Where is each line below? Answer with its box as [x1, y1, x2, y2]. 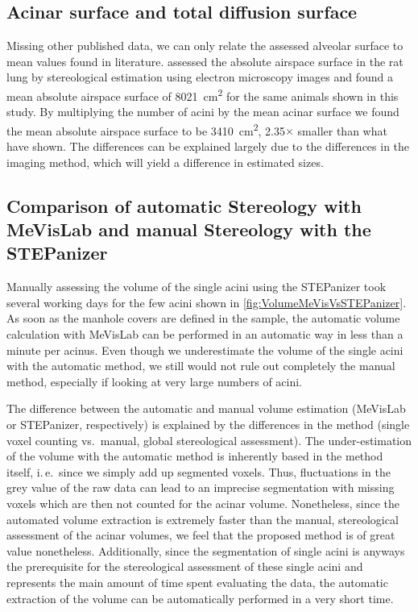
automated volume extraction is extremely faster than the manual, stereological [6, 510, 399, 527]
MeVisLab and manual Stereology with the [6, 217, 371, 242]
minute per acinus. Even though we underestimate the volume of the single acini [6, 341, 404, 358]
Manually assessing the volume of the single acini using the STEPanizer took [6, 278, 387, 295]
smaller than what [297, 122, 387, 139]
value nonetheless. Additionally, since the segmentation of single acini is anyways [6, 542, 405, 559]
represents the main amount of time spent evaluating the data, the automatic [6, 573, 388, 590]
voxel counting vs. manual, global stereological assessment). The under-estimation [6, 431, 412, 448]
